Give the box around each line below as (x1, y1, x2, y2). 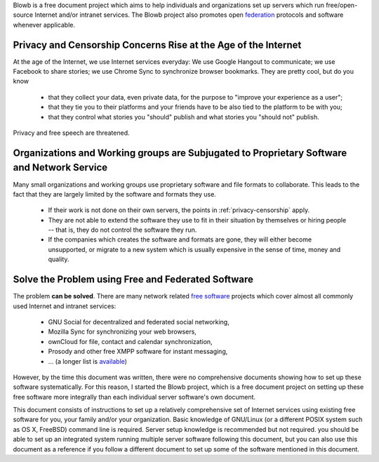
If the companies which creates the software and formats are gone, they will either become (48, 235, 312, 244)
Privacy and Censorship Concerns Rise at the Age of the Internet (13, 39, 302, 51)
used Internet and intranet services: (13, 302, 117, 310)
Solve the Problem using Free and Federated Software (13, 274, 254, 286)
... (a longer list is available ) (48, 357, 128, 365)
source (13, 11, 34, 19)
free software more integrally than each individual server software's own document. (13, 392, 256, 401)
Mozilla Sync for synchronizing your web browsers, (48, 327, 197, 336)
